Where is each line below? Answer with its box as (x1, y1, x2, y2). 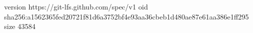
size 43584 (4, 21, 36, 31)
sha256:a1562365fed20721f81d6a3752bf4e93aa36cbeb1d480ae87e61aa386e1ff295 (4, 11, 249, 21)
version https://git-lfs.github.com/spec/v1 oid (4, 1, 148, 11)
